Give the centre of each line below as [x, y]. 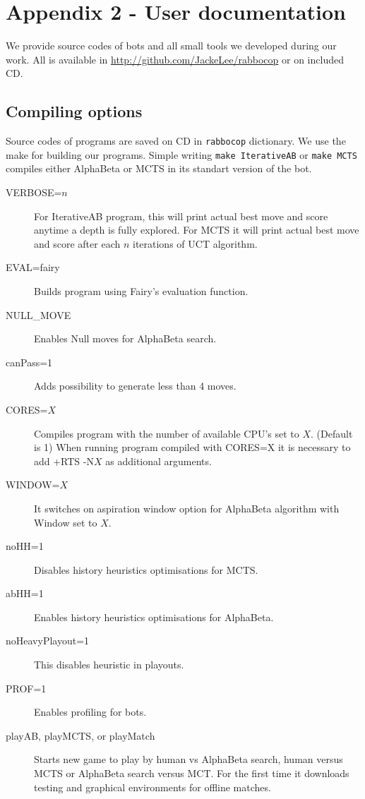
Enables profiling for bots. [90, 712]
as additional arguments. [158, 461]
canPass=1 [29, 362]
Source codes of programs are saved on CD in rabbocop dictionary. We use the [176, 141]
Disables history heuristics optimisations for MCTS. [146, 569]
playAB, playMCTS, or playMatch [80, 735]
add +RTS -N [64, 461]
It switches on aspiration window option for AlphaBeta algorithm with [187, 508]
